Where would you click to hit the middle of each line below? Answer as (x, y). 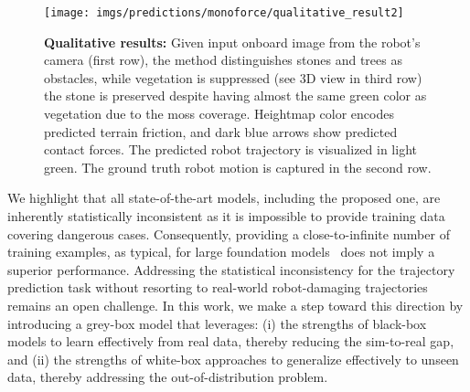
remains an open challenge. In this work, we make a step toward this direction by (235, 305)
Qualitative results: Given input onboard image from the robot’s (232, 42)
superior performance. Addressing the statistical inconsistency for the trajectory (231, 269)
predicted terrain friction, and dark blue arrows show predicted (221, 131)
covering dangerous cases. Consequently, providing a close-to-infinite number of (229, 233)
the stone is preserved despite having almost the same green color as (235, 95)
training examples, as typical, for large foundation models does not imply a (221, 252)
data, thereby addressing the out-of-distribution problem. (168, 377)
